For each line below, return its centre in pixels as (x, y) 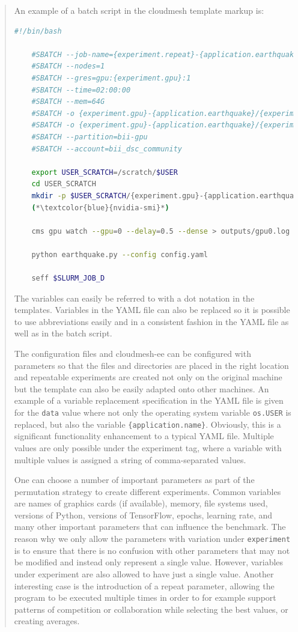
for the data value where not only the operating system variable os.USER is (153, 412)
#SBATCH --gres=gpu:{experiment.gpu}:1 (111, 78)
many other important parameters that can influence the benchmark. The (150, 527)
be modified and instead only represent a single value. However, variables (149, 562)
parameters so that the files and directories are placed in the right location (151, 365)
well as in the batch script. (63, 333)
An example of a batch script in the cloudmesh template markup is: (139, 10)
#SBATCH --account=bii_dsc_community (107, 149)
